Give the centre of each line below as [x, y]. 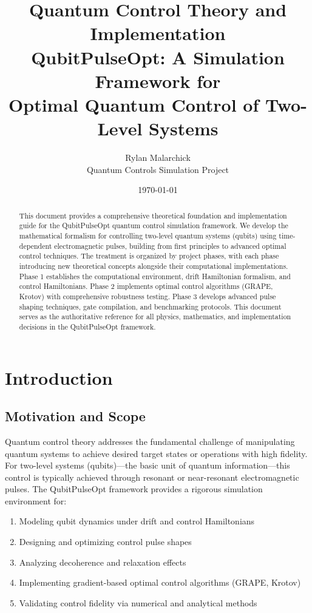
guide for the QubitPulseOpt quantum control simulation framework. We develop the [154, 225]
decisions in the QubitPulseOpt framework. [87, 326]
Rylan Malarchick [158, 157]
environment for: [36, 500]
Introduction [59, 377]
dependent [36, 246]
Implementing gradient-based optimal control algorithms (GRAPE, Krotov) [160, 582]
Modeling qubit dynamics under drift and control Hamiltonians [137, 521]
